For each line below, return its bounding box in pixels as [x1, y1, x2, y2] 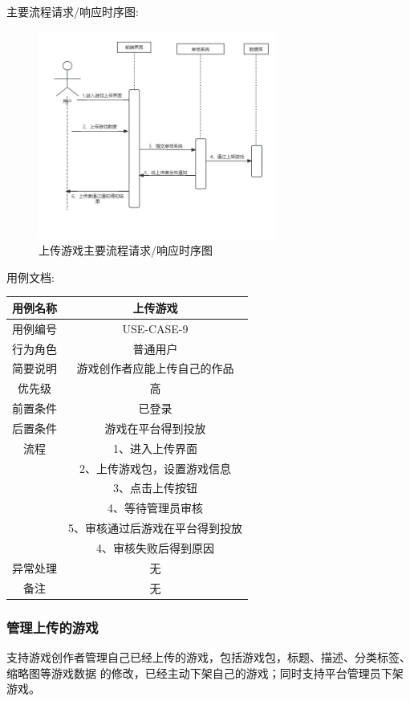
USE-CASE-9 [122, 320, 189, 336]
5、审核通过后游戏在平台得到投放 [68, 520, 242, 536]
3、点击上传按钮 [113, 479, 197, 496]
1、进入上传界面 [113, 439, 197, 456]
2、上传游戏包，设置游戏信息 [79, 459, 231, 476]
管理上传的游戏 [6, 617, 99, 637]
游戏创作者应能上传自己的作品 [76, 360, 234, 377]
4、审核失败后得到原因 [96, 539, 214, 556]
